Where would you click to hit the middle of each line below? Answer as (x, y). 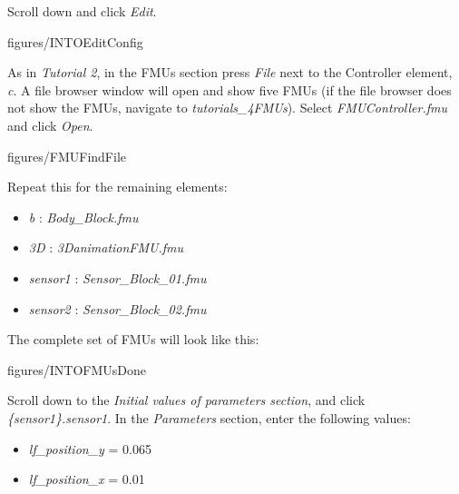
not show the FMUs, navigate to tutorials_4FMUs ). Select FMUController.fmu (228, 108)
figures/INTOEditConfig (75, 41)
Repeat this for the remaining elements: (117, 187)
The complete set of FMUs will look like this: (133, 339)
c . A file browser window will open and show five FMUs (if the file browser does (229, 89)
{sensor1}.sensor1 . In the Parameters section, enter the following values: (209, 417)
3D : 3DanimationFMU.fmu (106, 247)
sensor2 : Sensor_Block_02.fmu (117, 308)
